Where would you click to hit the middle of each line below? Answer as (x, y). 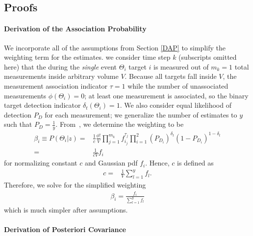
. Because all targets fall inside (171, 76)
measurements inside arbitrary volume (61, 76)
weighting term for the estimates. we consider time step (87, 57)
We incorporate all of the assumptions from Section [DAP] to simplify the (115, 47)
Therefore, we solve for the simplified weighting (75, 185)
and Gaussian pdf (111, 163)
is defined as (195, 163)
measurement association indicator (56, 85)
